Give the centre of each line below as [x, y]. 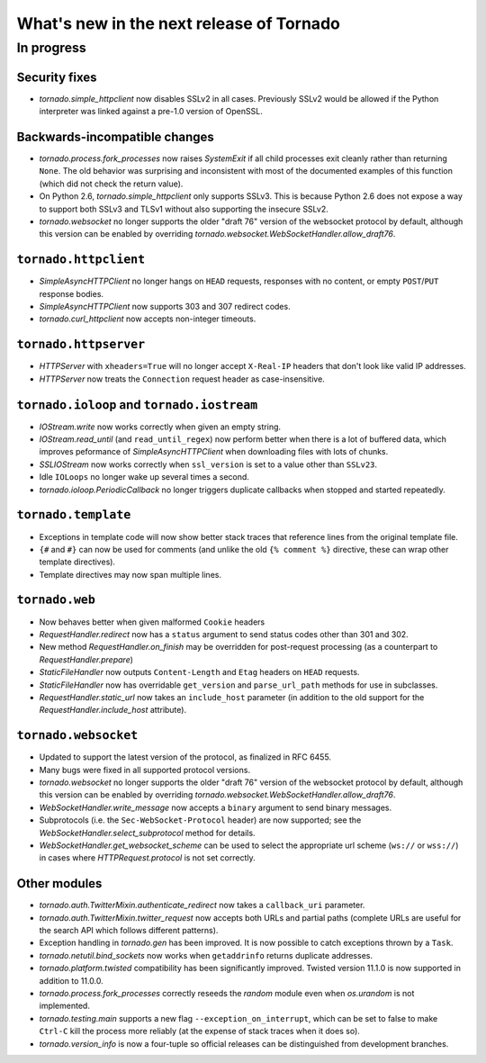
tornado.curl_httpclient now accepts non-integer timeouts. [148, 319]
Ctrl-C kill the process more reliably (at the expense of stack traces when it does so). [199, 1031]
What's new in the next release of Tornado [179, 23]
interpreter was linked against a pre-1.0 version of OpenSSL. [151, 112]
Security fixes [57, 77]
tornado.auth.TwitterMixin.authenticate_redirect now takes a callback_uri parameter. [202, 905]
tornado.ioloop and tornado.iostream [137, 405]
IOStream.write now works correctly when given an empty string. [160, 427]
